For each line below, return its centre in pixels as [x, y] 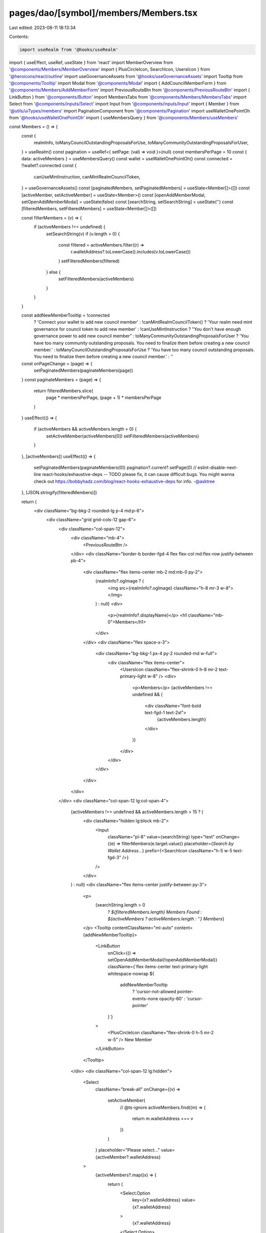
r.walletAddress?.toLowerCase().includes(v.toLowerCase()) [131, 252]
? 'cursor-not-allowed [154, 992]
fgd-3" [115, 858]
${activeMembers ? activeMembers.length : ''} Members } [166, 919]
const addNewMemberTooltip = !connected [66, 315]
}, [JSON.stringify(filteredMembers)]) [59, 493]
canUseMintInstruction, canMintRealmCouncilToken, [87, 177]
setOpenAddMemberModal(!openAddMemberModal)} [163, 960]
